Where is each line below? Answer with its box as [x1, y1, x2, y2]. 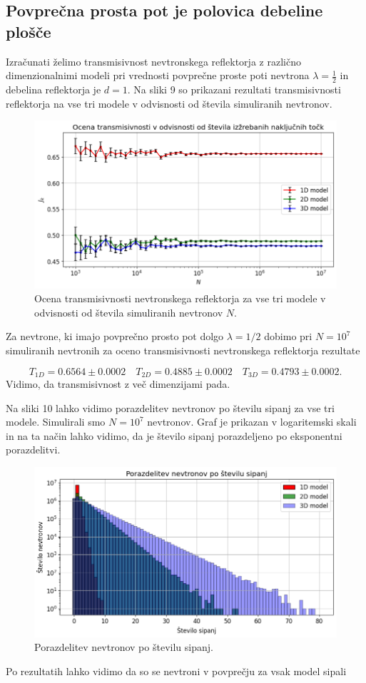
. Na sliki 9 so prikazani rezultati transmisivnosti [127, 82, 341, 97]
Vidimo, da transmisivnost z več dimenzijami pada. [6, 376, 230, 391]
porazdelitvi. [6, 442, 61, 457]
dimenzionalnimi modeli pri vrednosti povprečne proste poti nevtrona [6, 68, 310, 83]
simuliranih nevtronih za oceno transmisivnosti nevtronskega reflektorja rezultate [6, 343, 360, 358]
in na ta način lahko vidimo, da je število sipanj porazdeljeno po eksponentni [6, 428, 342, 443]
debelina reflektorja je [6, 82, 101, 97]
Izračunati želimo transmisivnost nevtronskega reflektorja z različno [6, 53, 301, 68]
